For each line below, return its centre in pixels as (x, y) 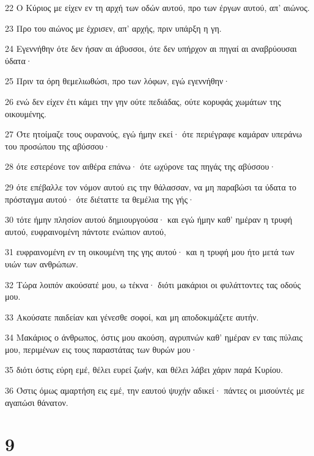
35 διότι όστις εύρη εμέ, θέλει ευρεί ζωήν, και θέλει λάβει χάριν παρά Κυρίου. (144, 370)
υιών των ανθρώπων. (42, 263)
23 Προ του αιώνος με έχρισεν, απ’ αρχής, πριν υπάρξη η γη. (113, 28)
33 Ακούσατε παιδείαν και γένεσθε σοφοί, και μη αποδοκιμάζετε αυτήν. (132, 317)
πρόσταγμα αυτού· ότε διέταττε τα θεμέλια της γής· (100, 199)
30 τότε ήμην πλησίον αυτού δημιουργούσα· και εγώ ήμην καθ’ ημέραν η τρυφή (149, 219)
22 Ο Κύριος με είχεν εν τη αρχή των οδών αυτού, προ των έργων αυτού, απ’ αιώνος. (158, 7)
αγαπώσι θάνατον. (37, 402)
